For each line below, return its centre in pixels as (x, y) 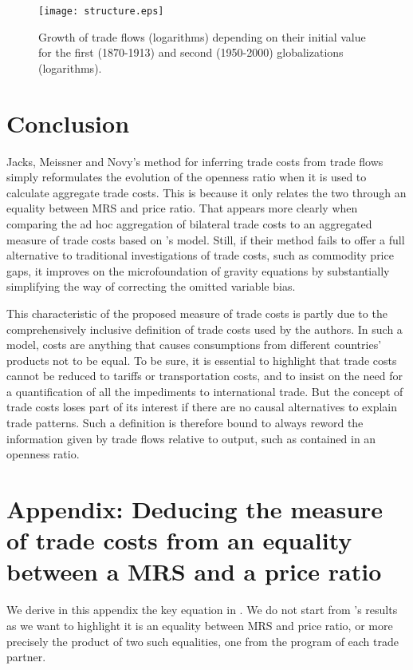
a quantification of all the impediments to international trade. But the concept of (205, 391)
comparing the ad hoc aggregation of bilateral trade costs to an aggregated (189, 223)
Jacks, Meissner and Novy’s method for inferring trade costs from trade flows (195, 161)
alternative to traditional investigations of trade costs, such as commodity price (200, 255)
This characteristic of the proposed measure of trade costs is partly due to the (197, 313)
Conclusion (68, 123)
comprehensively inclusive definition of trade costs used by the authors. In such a (205, 329)
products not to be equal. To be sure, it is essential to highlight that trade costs (202, 360)
